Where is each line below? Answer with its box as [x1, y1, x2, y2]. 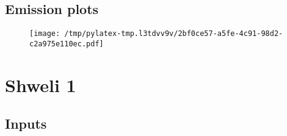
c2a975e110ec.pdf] [29, 39, 104, 48]
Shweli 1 [5, 72, 76, 97]
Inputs [5, 114, 47, 133]
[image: [29, 29, 60, 38]
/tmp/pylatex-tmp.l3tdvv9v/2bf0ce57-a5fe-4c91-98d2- [64, 29, 283, 38]
